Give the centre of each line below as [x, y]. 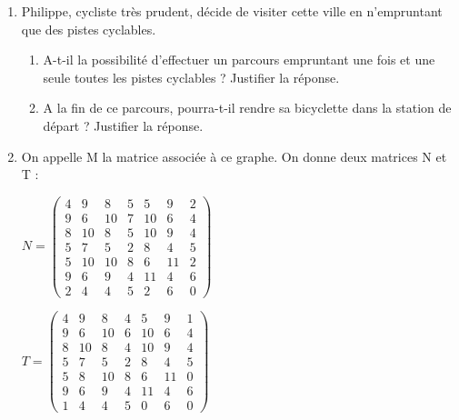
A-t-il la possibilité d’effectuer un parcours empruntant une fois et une [239, 60]
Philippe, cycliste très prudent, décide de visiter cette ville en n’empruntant [232, 11]
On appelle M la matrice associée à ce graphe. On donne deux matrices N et [234, 156]
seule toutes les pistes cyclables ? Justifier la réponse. [191, 77]
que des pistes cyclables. [89, 29]
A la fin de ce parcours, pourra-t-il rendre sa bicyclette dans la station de [247, 108]
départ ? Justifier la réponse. [123, 125]
